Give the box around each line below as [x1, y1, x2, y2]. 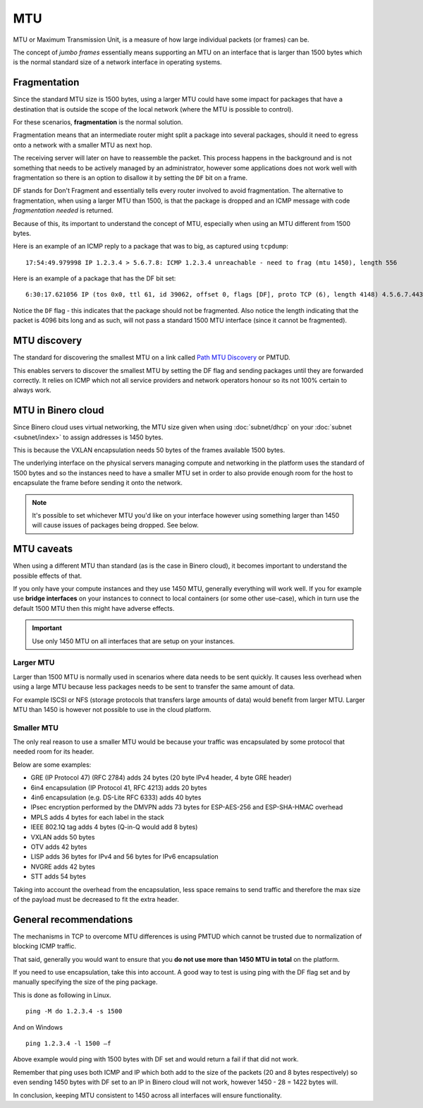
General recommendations [13, 913, 133, 925]
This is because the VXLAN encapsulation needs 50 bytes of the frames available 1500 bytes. [13, 446, 286, 455]
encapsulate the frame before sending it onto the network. [13, 479, 183, 487]
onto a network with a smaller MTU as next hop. [13, 141, 153, 149]
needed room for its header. [13, 747, 94, 756]
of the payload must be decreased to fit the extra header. [13, 895, 180, 903]
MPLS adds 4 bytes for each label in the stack [30, 813, 165, 821]
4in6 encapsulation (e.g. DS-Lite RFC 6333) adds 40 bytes [30, 793, 202, 802]
